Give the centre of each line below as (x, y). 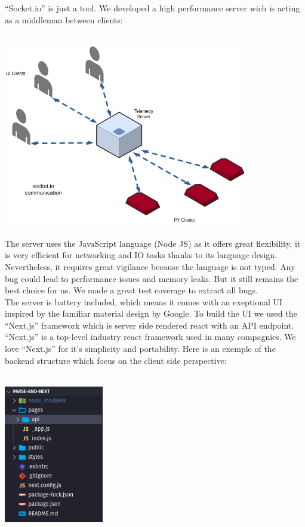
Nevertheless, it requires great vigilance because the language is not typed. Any (150, 266)
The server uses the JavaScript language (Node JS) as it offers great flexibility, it (153, 243)
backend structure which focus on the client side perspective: (116, 360)
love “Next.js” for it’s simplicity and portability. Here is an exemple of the (140, 349)
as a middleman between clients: (64, 19)
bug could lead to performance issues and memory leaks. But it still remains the (152, 278)
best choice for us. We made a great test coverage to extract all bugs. (131, 290)
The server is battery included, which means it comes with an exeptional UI (144, 301)
